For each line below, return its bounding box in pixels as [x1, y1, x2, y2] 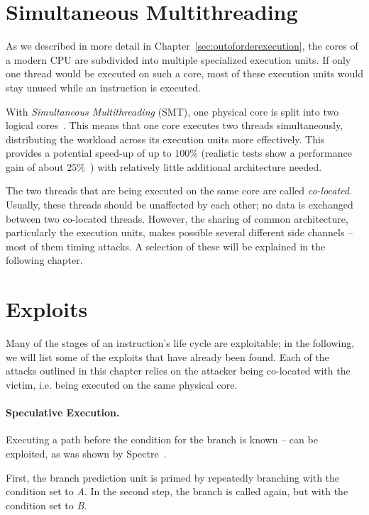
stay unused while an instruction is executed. [6, 79, 201, 94]
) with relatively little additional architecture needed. [90, 159, 322, 174]
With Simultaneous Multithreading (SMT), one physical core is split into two [6, 104, 339, 118]
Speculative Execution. [6, 405, 120, 420]
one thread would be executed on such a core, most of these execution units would [6, 66, 363, 81]
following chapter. [6, 253, 83, 267]
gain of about [6, 159, 64, 174]
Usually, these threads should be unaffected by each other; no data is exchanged [6, 197, 353, 212]
